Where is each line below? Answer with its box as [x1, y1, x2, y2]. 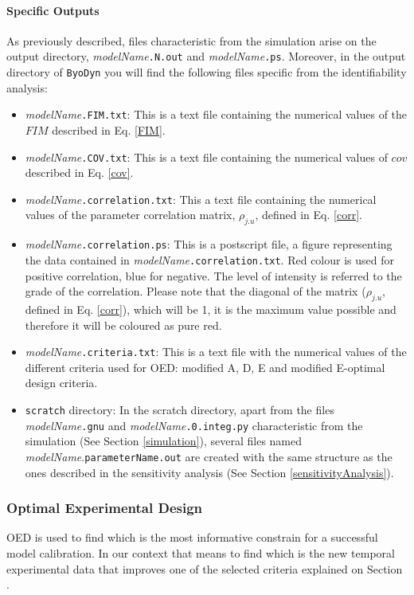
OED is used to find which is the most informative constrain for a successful [6, 529, 378, 546]
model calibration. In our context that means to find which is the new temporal [6, 544, 395, 561]
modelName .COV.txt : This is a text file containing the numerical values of [25, 148, 388, 165]
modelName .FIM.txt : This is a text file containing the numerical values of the [25, 106, 408, 123]
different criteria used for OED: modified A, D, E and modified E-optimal [25, 358, 385, 375]
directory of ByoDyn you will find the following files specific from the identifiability [6, 64, 407, 80]
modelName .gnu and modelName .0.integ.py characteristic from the [25, 417, 363, 433]
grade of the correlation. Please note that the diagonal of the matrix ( [25, 283, 366, 299]
